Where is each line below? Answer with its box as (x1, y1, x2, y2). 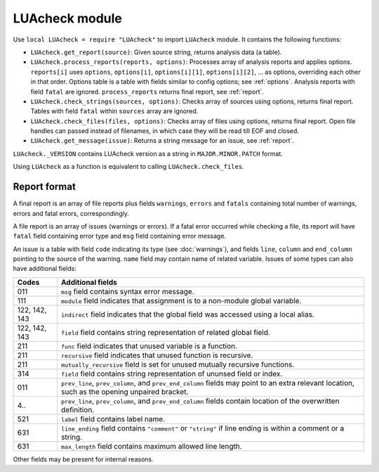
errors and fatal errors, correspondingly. (13, 209, 129, 217)
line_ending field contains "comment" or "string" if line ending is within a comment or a (60, 423, 345, 433)
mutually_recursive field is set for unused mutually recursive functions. (60, 359, 295, 369)
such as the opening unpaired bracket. (60, 387, 189, 397)
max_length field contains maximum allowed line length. (60, 441, 242, 451)
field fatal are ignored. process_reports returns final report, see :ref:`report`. (30, 87, 265, 96)
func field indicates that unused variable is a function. (60, 341, 238, 351)
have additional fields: (13, 264, 77, 273)
